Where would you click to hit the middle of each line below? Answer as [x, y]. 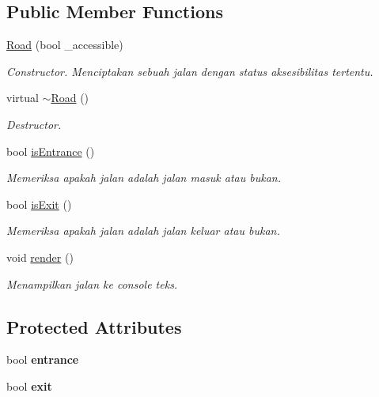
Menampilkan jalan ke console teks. [92, 284]
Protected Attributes [94, 326]
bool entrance [43, 359]
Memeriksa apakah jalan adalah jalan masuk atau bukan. [144, 178]
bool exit [29, 386]
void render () [40, 257]
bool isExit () [39, 204]
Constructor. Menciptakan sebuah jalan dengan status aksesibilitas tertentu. [190, 71]
